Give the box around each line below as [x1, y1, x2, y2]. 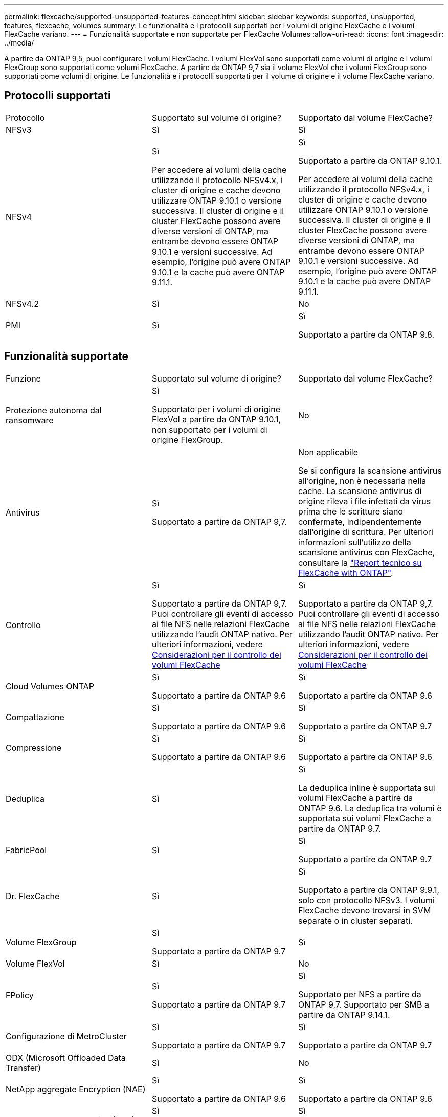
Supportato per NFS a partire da [298, 989, 421, 999]
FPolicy [6, 990, 34, 1000]
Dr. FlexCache [6, 890, 60, 901]
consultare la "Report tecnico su [298, 557, 422, 568]
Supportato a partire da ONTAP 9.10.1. [298, 155, 442, 166]
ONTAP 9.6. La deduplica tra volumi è [298, 802, 442, 813]
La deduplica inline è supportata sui [298, 782, 435, 793]
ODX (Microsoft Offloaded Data [6, 1052, 126, 1063]
